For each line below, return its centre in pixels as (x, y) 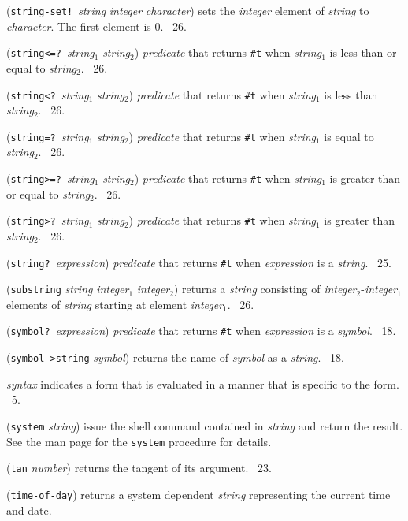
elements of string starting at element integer (115, 304)
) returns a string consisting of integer (265, 289)
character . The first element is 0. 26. (96, 26)
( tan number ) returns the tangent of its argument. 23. (139, 468)
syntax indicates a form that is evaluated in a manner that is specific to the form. (203, 383)
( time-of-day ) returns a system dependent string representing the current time (198, 494)
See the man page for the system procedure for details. (139, 441)
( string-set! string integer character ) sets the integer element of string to (188, 10)
